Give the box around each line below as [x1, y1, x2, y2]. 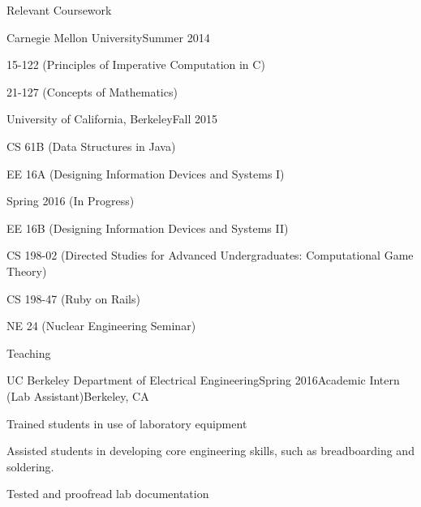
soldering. [6, 458, 54, 475]
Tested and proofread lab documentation [6, 485, 209, 502]
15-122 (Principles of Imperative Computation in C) [6, 56, 265, 73]
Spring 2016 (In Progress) [6, 192, 135, 209]
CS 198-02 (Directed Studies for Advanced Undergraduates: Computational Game [6, 247, 414, 264]
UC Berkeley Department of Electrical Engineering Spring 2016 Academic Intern [6, 372, 400, 389]
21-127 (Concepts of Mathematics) [6, 83, 178, 100]
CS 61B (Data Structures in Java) [6, 137, 176, 154]
